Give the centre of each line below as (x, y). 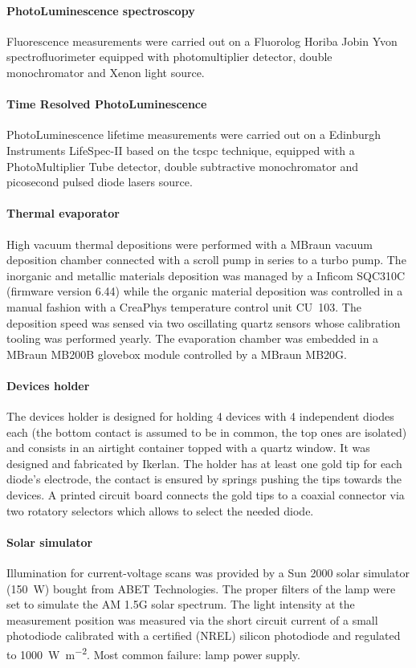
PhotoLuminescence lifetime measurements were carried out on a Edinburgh (194, 134)
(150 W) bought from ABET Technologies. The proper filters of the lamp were (201, 588)
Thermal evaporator (63, 213)
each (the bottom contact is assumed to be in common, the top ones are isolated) (207, 432)
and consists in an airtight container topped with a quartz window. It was (188, 448)
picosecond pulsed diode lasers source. (100, 182)
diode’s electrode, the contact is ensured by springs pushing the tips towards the (204, 479)
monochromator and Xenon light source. (106, 72)
